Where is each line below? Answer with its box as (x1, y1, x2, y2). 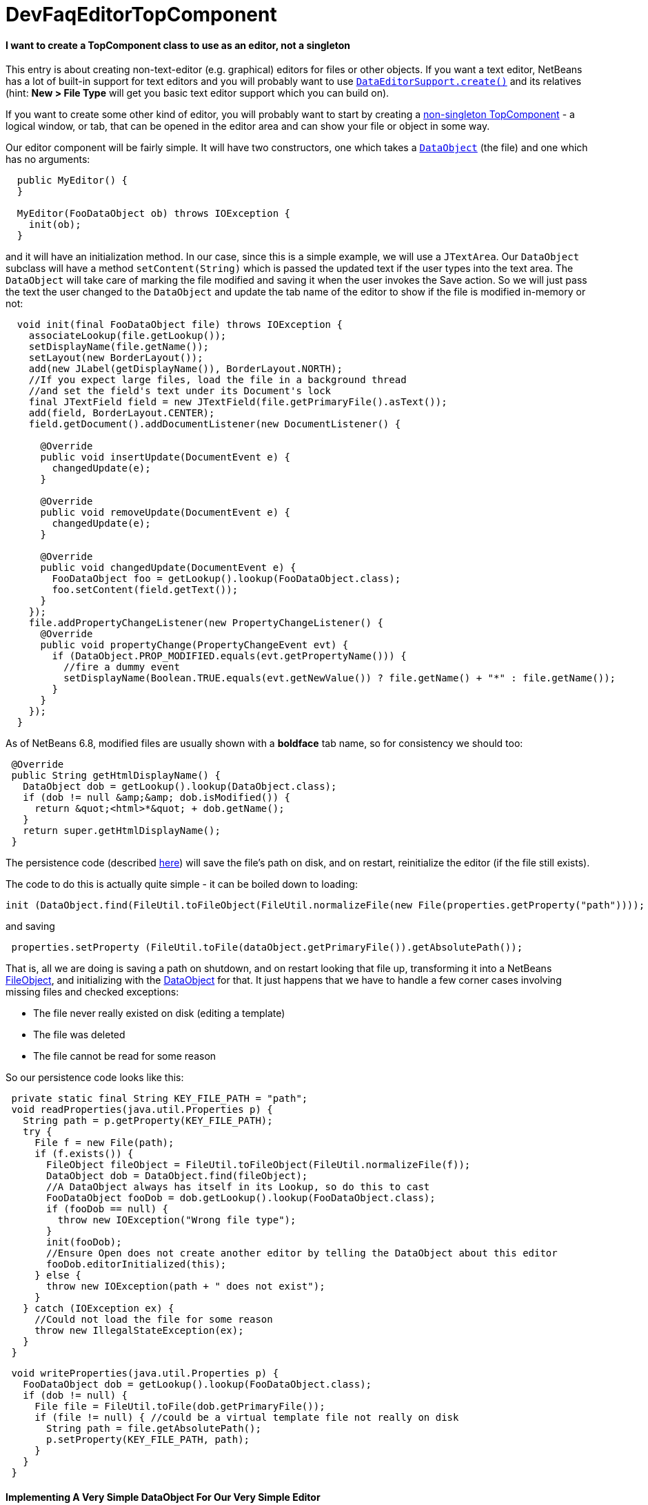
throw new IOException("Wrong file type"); (57, 1214, 296, 1226)
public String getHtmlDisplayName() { (11, 770, 221, 781)
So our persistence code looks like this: (6, 1071, 184, 1084)
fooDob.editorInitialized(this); (46, 1259, 227, 1270)
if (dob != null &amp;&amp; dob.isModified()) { (23, 792, 291, 804)
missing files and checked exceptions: (6, 986, 179, 998)
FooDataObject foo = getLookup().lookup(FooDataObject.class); (52, 573, 401, 585)
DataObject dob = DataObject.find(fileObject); (46, 1170, 308, 1182)
